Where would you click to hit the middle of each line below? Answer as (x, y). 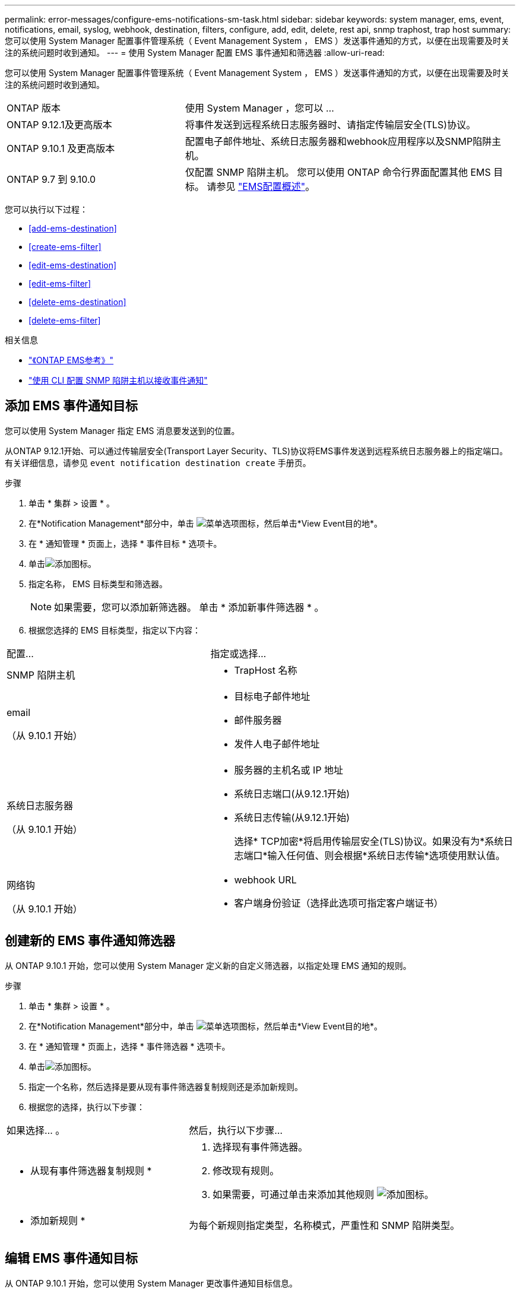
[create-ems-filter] (65, 247)
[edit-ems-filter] (60, 283)
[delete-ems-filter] (65, 320)
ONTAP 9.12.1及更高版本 (59, 125)
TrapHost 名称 (266, 670)
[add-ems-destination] (73, 228)
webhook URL (265, 880)
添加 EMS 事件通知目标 (72, 406)
